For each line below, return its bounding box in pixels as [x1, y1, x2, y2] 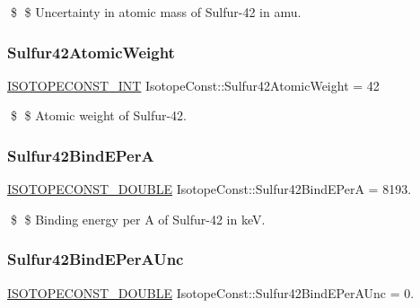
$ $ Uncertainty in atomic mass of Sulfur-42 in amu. [10, 3, 302, 21]
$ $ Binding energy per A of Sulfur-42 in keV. [10, 209, 266, 228]
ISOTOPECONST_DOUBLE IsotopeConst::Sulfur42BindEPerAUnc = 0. [7, 283, 415, 302]
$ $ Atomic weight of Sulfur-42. [10, 106, 187, 125]
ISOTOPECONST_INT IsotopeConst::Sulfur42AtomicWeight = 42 [7, 75, 380, 94]
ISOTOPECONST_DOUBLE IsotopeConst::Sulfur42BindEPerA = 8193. [7, 180, 412, 198]
